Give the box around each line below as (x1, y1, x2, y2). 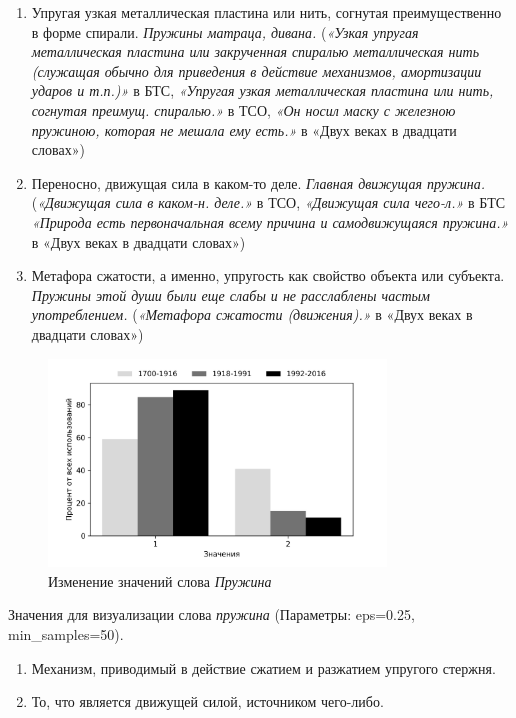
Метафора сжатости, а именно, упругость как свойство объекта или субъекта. (31, 265, 505, 286)
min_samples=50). (8, 623, 124, 644)
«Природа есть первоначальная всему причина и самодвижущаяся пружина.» (31, 211, 509, 232)
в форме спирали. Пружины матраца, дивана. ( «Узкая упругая (31, 21, 419, 42)
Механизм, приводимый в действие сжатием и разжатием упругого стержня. (31, 657, 496, 678)
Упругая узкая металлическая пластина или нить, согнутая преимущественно (31, 2, 502, 22)
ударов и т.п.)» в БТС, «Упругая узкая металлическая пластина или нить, (31, 80, 494, 101)
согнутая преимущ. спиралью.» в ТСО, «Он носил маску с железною (31, 99, 456, 120)
